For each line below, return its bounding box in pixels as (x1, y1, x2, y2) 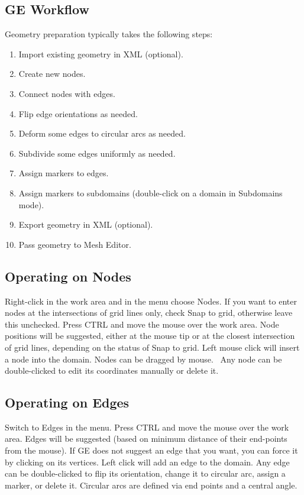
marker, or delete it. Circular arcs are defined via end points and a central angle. (5, 478, 297, 491)
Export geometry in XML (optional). (18, 218, 153, 231)
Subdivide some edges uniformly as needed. (18, 147, 176, 159)
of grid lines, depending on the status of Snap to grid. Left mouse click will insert (5, 341, 300, 353)
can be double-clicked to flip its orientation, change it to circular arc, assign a (5, 467, 286, 480)
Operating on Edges (5, 393, 130, 412)
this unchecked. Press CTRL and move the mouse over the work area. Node (5, 318, 279, 330)
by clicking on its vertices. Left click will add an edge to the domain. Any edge (5, 455, 290, 468)
